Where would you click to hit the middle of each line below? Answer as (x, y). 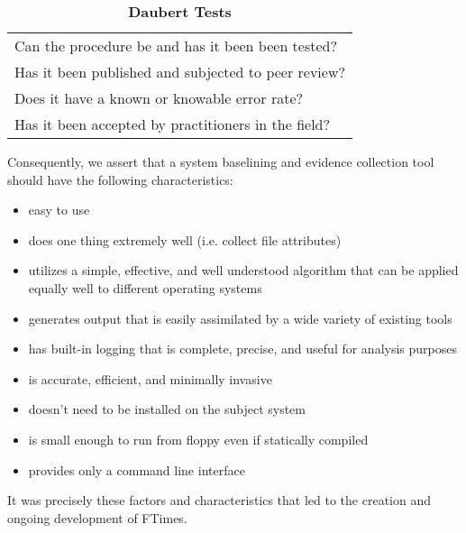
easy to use (59, 210)
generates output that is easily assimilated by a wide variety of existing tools (240, 318)
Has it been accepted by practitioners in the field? (173, 124)
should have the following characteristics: (120, 179)
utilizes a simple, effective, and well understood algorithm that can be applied (243, 270)
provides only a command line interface (137, 469)
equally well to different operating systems (145, 287)
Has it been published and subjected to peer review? (180, 72)
